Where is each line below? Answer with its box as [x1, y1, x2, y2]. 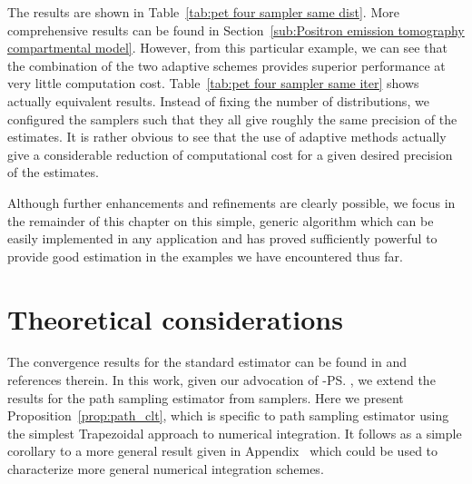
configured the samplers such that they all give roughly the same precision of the [7, 109, 457, 128]
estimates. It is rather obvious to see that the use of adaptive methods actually [7, 127, 447, 146]
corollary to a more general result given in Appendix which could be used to [7, 441, 438, 460]
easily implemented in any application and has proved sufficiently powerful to [7, 229, 438, 248]
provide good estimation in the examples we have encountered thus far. [7, 246, 403, 265]
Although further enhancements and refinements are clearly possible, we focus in [7, 193, 456, 212]
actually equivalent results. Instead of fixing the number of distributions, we [7, 91, 429, 110]
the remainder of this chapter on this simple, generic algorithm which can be [7, 211, 434, 230]
